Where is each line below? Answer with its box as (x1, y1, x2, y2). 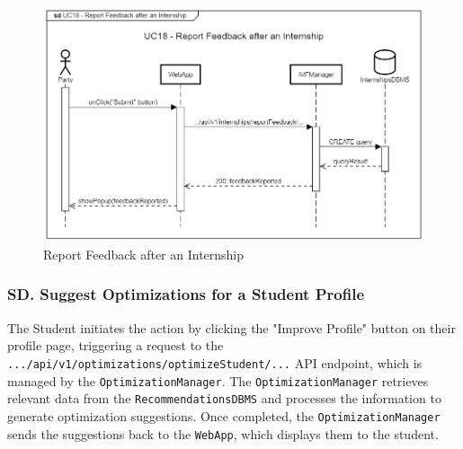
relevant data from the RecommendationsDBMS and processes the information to (7, 389, 441, 408)
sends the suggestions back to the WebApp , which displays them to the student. (7, 424, 439, 443)
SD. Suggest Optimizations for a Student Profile (7, 283, 365, 305)
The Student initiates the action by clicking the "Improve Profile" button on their (7, 318, 456, 337)
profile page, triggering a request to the (7, 336, 224, 355)
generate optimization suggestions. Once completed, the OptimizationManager (7, 406, 441, 425)
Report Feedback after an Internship (43, 244, 245, 263)
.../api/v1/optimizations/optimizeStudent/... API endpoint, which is (7, 353, 423, 372)
